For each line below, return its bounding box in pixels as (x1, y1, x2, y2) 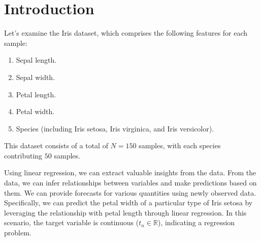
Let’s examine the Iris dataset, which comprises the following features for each (4, 28, 248, 38)
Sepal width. (16, 71, 55, 82)
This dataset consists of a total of (4, 140, 108, 151)
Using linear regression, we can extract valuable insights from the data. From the (4, 167, 256, 178)
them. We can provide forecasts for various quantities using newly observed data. (4, 187, 256, 198)
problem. (4, 227, 31, 238)
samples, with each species (139, 140, 221, 151)
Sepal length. (16, 55, 57, 65)
